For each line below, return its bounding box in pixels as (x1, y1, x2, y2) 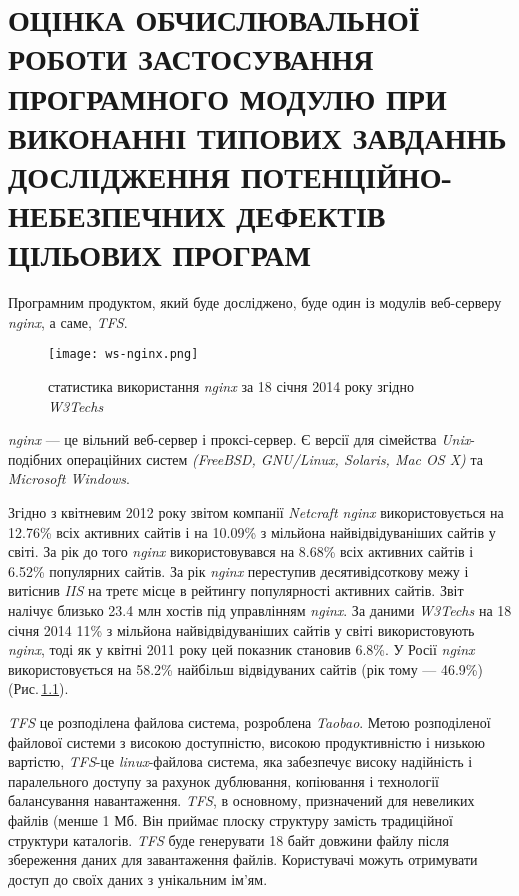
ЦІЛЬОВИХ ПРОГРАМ (8, 234, 312, 275)
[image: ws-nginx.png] (48, 347, 199, 362)
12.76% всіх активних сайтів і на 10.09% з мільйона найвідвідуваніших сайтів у (8, 521, 496, 542)
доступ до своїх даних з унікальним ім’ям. (8, 868, 268, 889)
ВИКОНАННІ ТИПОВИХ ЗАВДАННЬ (8, 116, 507, 157)
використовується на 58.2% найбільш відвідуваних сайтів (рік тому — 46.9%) (8, 658, 483, 679)
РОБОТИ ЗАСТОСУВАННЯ (8, 38, 374, 79)
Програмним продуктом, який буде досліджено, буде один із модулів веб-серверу (8, 292, 502, 313)
